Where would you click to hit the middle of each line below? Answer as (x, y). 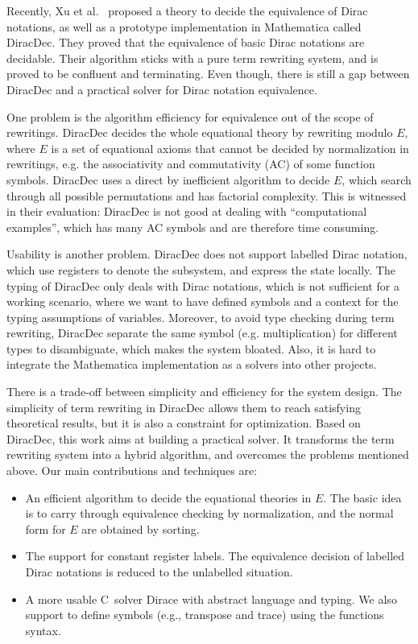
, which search (377, 179)
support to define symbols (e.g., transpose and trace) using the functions (205, 615)
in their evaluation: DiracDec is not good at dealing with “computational (187, 211)
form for (46, 528)
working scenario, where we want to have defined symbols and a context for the (203, 301)
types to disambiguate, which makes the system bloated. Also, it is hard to (191, 348)
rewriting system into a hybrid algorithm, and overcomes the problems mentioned (208, 454)
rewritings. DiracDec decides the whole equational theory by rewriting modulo (200, 132)
